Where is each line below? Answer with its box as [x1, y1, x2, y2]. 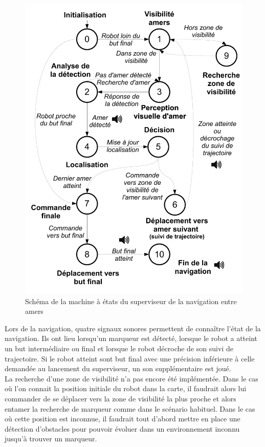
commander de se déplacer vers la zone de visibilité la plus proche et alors [5, 393, 236, 403]
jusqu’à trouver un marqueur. [5, 433, 97, 444]
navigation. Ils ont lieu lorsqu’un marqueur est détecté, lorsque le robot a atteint [5, 333, 258, 344]
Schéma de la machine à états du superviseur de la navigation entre [25, 295, 237, 306]
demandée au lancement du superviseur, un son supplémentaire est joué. [5, 363, 231, 374]
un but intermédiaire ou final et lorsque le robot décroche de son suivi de [5, 343, 233, 354]
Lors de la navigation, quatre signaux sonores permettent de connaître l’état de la [5, 323, 261, 333]
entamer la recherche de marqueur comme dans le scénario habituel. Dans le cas [5, 403, 255, 414]
